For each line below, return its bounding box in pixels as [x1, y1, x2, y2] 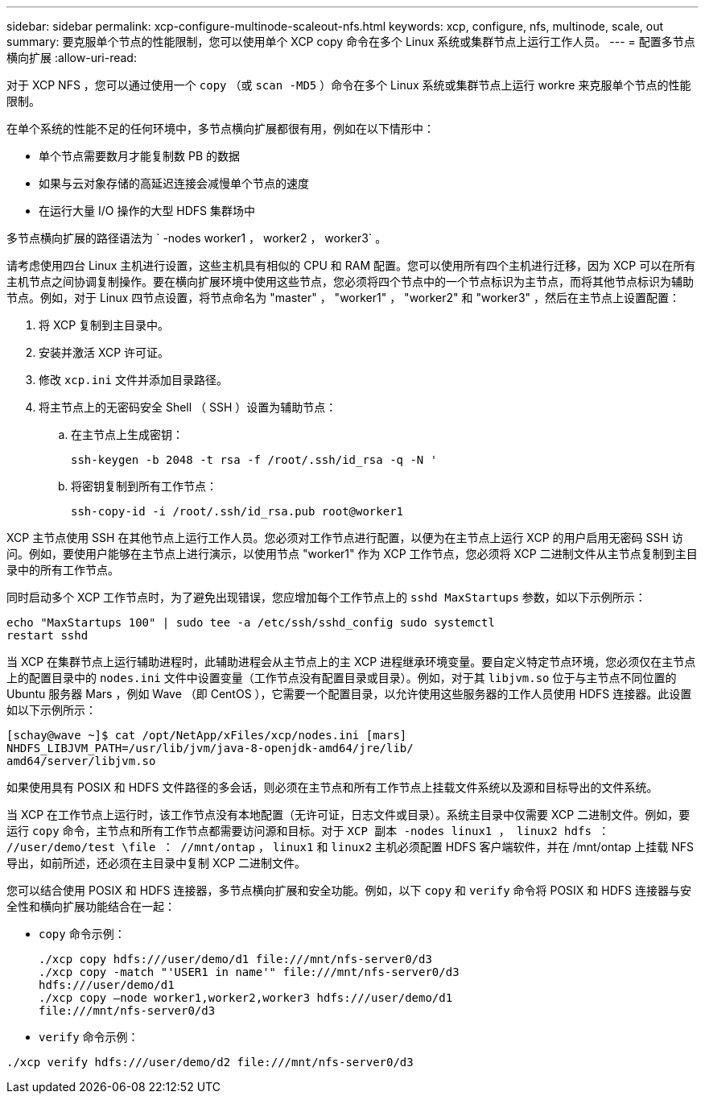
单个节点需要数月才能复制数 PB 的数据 [39, 149, 240, 163]
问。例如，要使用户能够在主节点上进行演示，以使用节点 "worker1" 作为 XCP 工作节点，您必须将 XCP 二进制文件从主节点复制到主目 [6, 547, 698, 560]
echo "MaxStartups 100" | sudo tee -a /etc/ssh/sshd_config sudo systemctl [6, 616, 495, 629]
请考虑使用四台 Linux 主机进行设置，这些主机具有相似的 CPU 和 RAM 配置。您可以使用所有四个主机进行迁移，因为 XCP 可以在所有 [6, 258, 696, 272]
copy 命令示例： [39, 927, 126, 941]
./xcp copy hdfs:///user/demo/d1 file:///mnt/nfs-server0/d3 [39, 953, 432, 966]
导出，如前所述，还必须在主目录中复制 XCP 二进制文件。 [6, 856, 307, 870]
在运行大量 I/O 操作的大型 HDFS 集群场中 [39, 204, 256, 217]
